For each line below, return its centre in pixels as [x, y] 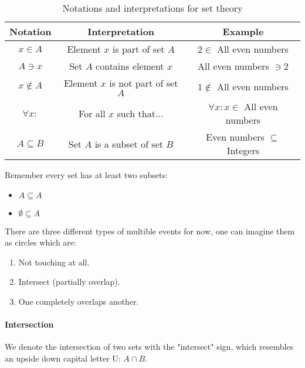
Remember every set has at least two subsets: [86, 175]
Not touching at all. [54, 262]
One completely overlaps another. [79, 301]
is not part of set [144, 83]
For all [92, 113]
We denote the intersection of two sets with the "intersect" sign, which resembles [149, 347]
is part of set [138, 49]
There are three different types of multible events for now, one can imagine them [150, 231]
